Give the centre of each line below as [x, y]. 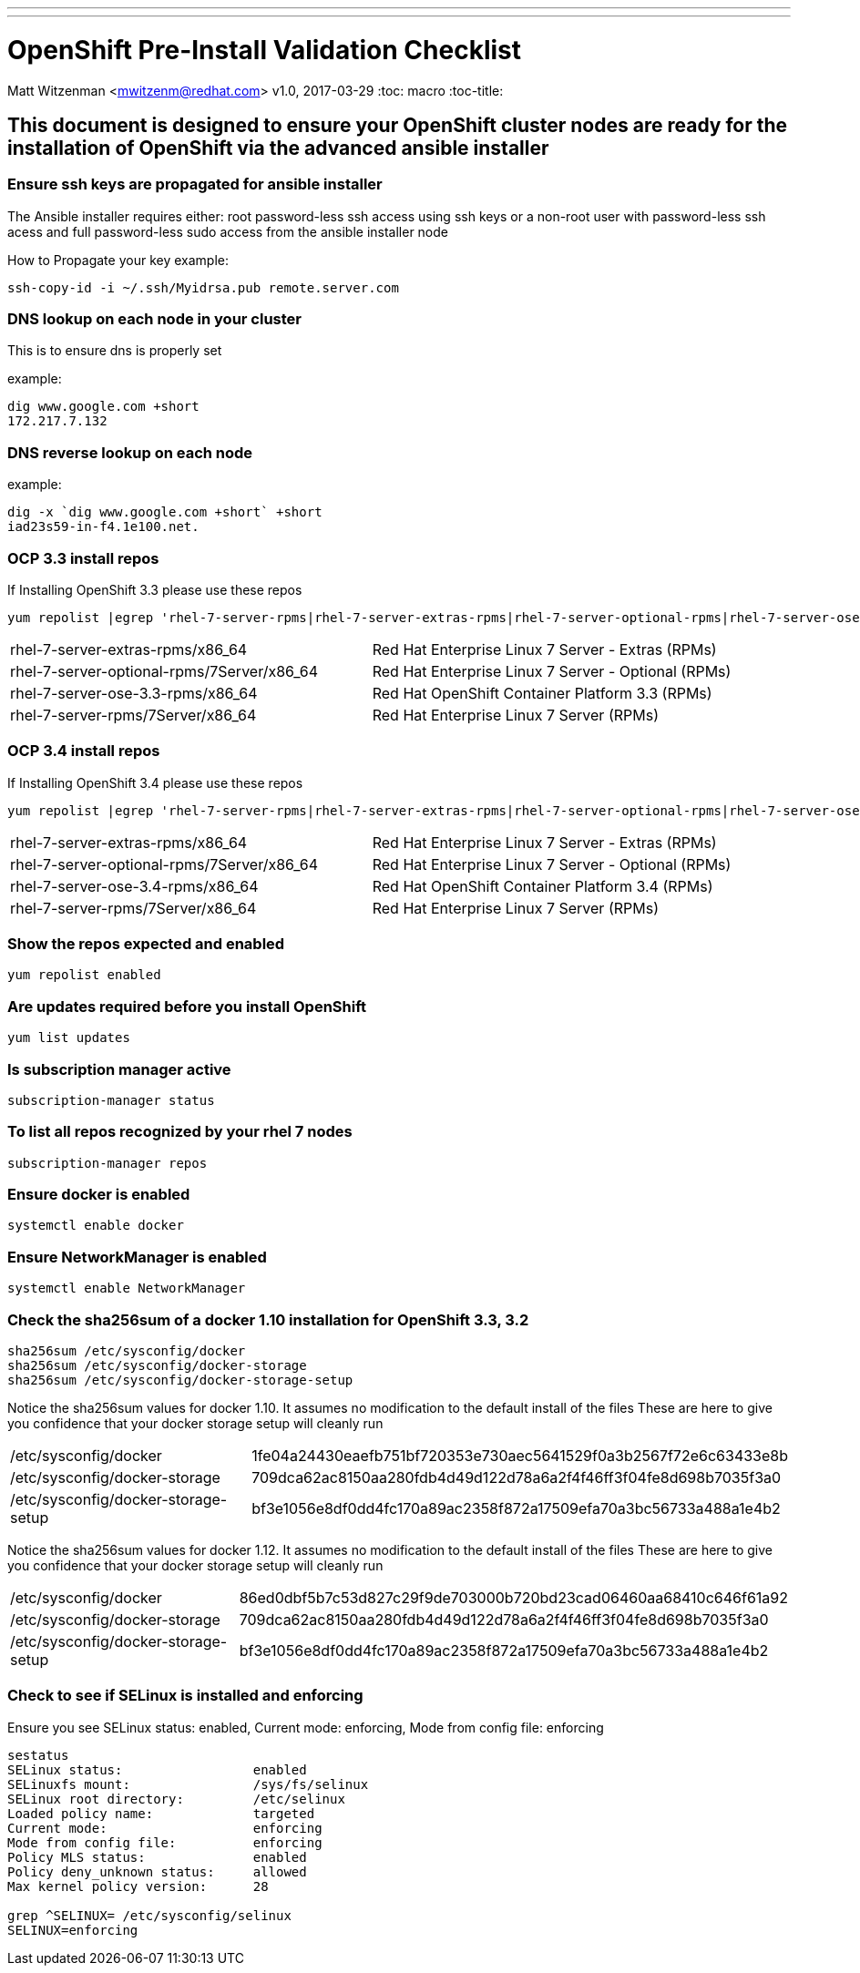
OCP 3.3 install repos [83, 558]
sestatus [38, 1755]
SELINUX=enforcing [73, 1930]
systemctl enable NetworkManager [127, 1288]
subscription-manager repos [107, 1163]
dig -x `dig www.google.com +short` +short [165, 512]
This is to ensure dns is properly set [115, 351]
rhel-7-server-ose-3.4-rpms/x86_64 [134, 886]
